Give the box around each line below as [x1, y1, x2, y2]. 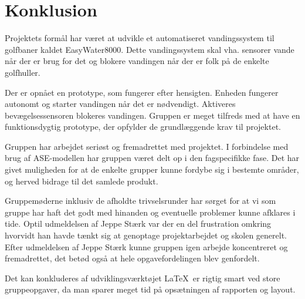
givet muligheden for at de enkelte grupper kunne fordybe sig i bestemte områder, [5, 163, 299, 176]
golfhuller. [5, 66, 40, 78]
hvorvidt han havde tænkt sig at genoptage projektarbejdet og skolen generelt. [5, 229, 287, 241]
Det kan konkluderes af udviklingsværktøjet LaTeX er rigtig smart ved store [5, 271, 280, 284]
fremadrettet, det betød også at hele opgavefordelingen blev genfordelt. [5, 252, 260, 264]
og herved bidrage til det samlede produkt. [5, 174, 158, 187]
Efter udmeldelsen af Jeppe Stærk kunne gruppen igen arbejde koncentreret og [5, 240, 288, 253]
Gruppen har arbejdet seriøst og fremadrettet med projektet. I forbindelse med [5, 140, 289, 152]
